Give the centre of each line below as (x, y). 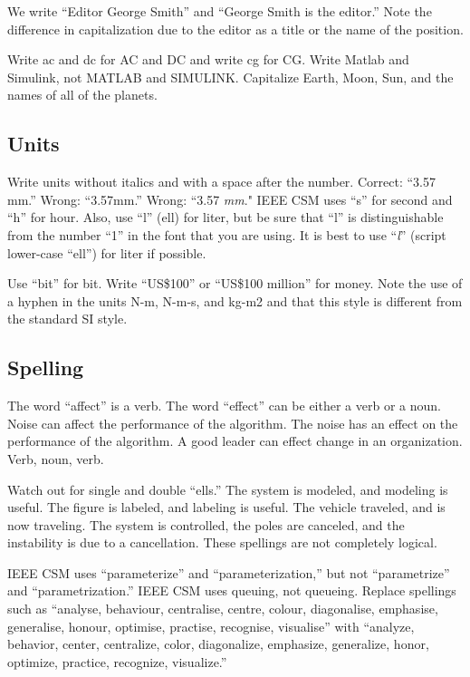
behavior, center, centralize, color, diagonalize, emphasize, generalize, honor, (218, 644)
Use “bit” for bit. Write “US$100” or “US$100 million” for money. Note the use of (235, 283)
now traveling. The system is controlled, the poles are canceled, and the (206, 524)
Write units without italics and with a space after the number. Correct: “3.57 (221, 182)
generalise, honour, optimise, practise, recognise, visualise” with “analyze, (211, 626)
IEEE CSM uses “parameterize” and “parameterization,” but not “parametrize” (229, 572)
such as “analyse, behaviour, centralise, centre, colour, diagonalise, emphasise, (223, 609)
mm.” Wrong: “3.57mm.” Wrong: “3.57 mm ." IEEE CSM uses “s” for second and (230, 199)
